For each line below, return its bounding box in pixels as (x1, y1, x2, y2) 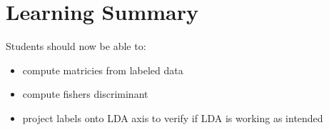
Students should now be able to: (6, 39, 146, 54)
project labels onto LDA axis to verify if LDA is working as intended (22, 110, 323, 125)
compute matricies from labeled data (22, 62, 183, 77)
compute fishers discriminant (22, 86, 148, 101)
